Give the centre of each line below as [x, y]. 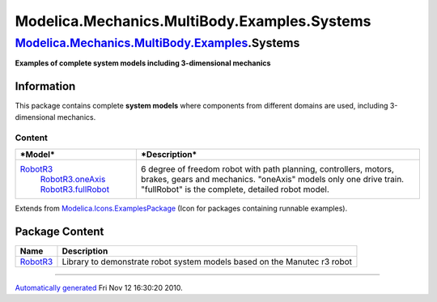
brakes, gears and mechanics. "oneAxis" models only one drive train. [272, 179]
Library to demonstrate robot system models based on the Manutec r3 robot [207, 262]
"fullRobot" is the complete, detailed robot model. [235, 189]
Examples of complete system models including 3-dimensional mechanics [143, 63]
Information [45, 86]
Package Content [59, 231]
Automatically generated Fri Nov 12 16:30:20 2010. [99, 287]
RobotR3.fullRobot [74, 189]
